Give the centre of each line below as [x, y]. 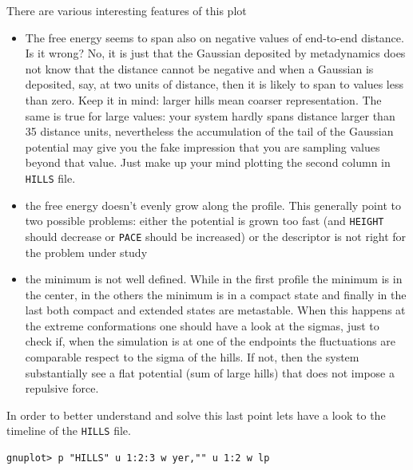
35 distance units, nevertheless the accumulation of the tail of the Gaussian [209, 131]
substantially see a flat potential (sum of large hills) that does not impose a [210, 372]
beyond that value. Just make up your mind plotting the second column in [208, 162]
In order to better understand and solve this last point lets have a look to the [196, 415]
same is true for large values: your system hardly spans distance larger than [210, 115]
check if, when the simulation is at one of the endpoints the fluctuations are [210, 341]
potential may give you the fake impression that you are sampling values [203, 146]
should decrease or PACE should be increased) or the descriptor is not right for [216, 236]
